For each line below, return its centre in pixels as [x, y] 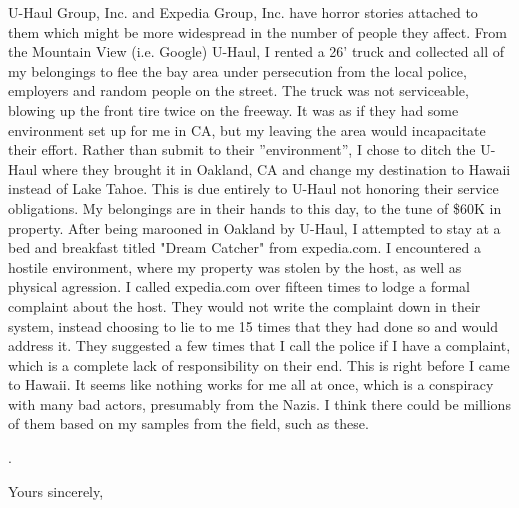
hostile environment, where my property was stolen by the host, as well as [235, 266]
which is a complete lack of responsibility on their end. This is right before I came [259, 364]
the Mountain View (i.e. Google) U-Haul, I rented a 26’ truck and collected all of [256, 51]
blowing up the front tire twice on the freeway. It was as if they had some [233, 109]
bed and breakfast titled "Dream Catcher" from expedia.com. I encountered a [244, 247]
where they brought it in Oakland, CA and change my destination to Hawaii [276, 168]
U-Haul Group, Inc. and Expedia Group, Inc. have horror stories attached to [243, 12]
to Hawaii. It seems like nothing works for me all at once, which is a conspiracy [251, 384]
